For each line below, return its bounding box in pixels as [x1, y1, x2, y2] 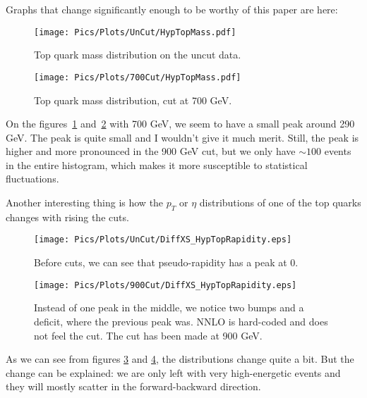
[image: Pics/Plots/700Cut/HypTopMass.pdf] [34, 72, 241, 82]
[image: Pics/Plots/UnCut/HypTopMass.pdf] [34, 27, 236, 37]
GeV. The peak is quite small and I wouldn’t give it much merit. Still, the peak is [6, 130, 359, 144]
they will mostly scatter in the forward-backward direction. [6, 379, 261, 394]
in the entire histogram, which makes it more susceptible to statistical [6, 157, 308, 172]
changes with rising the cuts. [6, 209, 129, 224]
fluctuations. [6, 171, 59, 186]
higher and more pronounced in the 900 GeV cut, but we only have [6, 144, 296, 158]
